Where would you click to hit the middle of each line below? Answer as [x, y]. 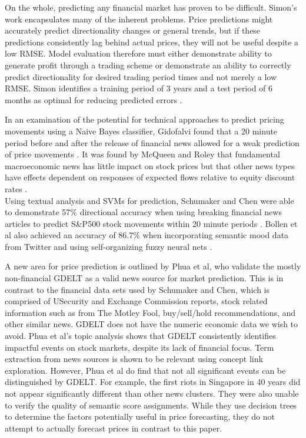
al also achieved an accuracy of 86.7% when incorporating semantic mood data [147, 235]
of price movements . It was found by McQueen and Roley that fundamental [142, 154]
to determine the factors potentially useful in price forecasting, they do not [140, 416]
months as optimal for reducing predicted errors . [94, 99]
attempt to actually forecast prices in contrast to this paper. [114, 428]
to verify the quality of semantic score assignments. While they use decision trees [151, 405]
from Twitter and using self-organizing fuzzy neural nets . [109, 246]
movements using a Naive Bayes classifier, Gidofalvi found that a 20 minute [141, 131]
